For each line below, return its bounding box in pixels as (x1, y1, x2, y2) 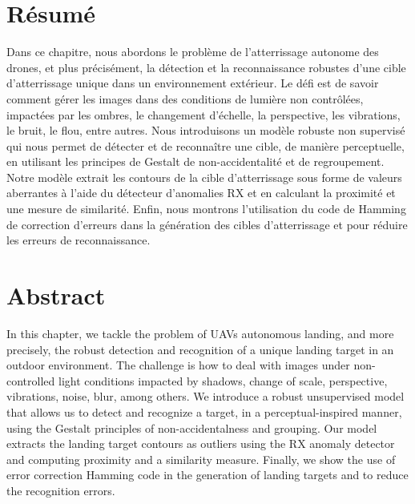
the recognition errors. (6, 482, 115, 498)
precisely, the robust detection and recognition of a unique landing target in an (6, 341, 394, 357)
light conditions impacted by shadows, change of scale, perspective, (58, 372, 388, 389)
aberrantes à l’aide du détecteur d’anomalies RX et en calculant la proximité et (6, 184, 396, 201)
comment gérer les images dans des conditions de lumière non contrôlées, (6, 90, 364, 107)
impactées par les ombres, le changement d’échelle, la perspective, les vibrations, (6, 106, 401, 123)
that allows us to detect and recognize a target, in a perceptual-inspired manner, (6, 403, 402, 420)
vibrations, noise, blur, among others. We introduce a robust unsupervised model (6, 388, 405, 405)
